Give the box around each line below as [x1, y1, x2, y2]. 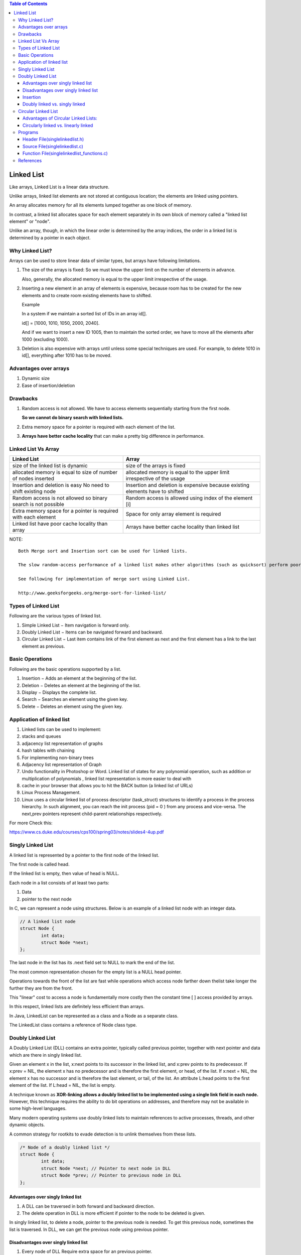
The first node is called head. [9, 861, 70, 867]
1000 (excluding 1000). [22, 336, 70, 342]
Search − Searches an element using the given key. [22, 696, 128, 702]
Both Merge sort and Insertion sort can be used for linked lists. [18, 548, 188, 554]
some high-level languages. [9, 1105, 67, 1111]
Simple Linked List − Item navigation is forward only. [22, 622, 130, 628]
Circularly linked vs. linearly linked [23, 122, 93, 128]
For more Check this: [9, 820, 53, 826]
